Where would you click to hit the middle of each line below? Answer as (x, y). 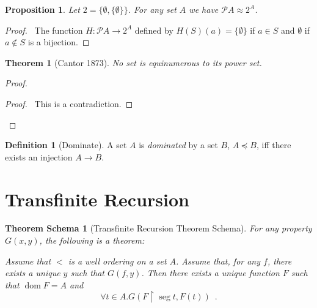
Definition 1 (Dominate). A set (66, 145)
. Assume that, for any (218, 261)
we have (204, 9)
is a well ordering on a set (117, 261)
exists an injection (39, 156)
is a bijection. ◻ (59, 42)
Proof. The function (44, 30)
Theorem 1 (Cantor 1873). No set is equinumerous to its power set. (133, 62)
